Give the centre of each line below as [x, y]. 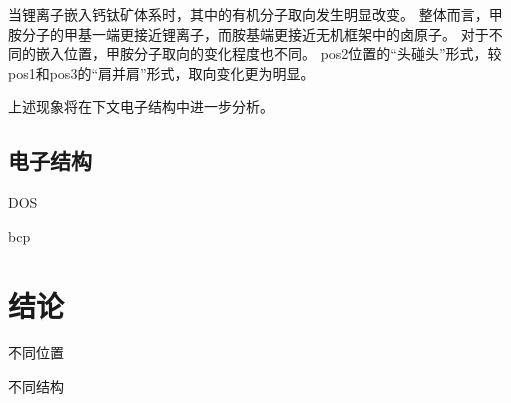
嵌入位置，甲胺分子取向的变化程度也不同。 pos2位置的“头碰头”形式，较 [268, 53]
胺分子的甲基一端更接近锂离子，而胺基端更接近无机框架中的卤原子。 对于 [248, 33]
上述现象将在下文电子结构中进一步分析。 [141, 106]
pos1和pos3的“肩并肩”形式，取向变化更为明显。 [161, 72]
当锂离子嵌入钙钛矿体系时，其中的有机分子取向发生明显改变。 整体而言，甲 [255, 14]
